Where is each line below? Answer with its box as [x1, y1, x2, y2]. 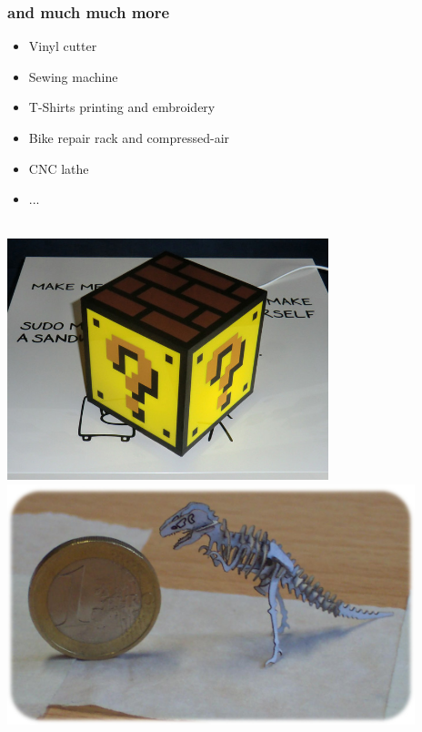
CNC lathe [28, 158, 89, 178]
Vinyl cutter [28, 36, 97, 56]
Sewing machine [28, 66, 118, 86]
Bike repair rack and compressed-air [28, 128, 230, 147]
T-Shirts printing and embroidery [28, 97, 216, 117]
